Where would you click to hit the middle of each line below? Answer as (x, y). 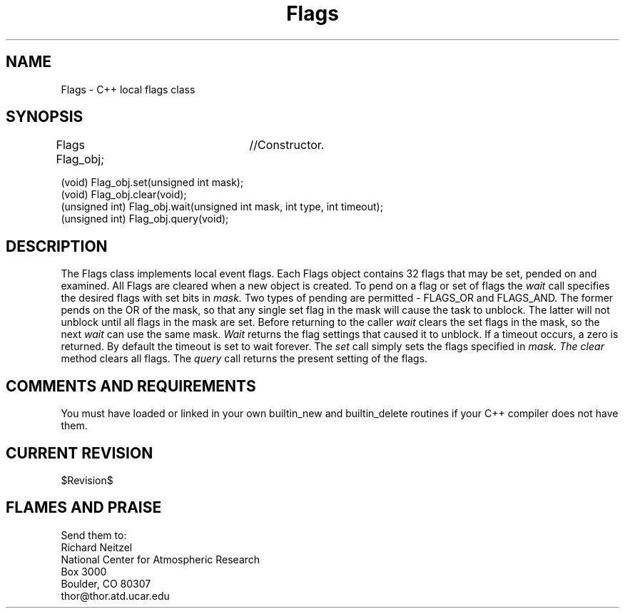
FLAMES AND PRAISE (84, 508)
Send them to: (94, 535)
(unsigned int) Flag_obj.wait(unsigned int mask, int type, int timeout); (222, 207)
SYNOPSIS (45, 117)
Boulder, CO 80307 (106, 583)
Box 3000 (84, 571)
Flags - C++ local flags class (128, 89)
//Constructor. (287, 145)
